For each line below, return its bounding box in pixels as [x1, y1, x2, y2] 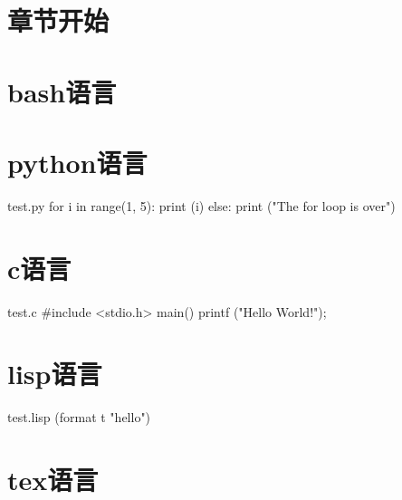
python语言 [7, 143, 148, 180]
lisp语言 [7, 355, 102, 392]
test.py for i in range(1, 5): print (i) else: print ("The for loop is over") [7, 196, 396, 215]
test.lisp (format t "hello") [7, 408, 151, 427]
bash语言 [7, 72, 117, 110]
